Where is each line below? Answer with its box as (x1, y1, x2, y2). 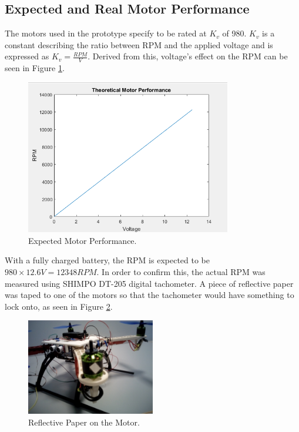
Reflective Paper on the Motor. (28, 416, 140, 428)
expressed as (5, 50, 49, 62)
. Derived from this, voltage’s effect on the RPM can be (88, 50, 288, 62)
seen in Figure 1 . (5, 62, 65, 74)
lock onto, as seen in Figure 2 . (5, 300, 113, 312)
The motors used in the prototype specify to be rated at (5, 27, 207, 39)
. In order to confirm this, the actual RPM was (96, 266, 266, 278)
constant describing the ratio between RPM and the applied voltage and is (5, 38, 273, 51)
